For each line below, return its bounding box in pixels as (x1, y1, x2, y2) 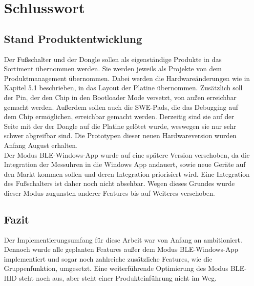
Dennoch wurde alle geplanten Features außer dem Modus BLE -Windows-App (4, 244, 238, 254)
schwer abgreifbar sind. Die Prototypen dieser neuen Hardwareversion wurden (4, 130, 237, 141)
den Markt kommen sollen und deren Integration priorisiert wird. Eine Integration (4, 168, 250, 179)
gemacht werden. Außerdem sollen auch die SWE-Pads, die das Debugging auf (4, 102, 238, 112)
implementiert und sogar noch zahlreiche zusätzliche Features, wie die (4, 253, 212, 264)
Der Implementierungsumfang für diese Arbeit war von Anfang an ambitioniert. (4, 234, 242, 245)
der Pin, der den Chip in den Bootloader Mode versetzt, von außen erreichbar (4, 92, 236, 102)
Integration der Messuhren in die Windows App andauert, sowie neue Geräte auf (4, 159, 246, 169)
